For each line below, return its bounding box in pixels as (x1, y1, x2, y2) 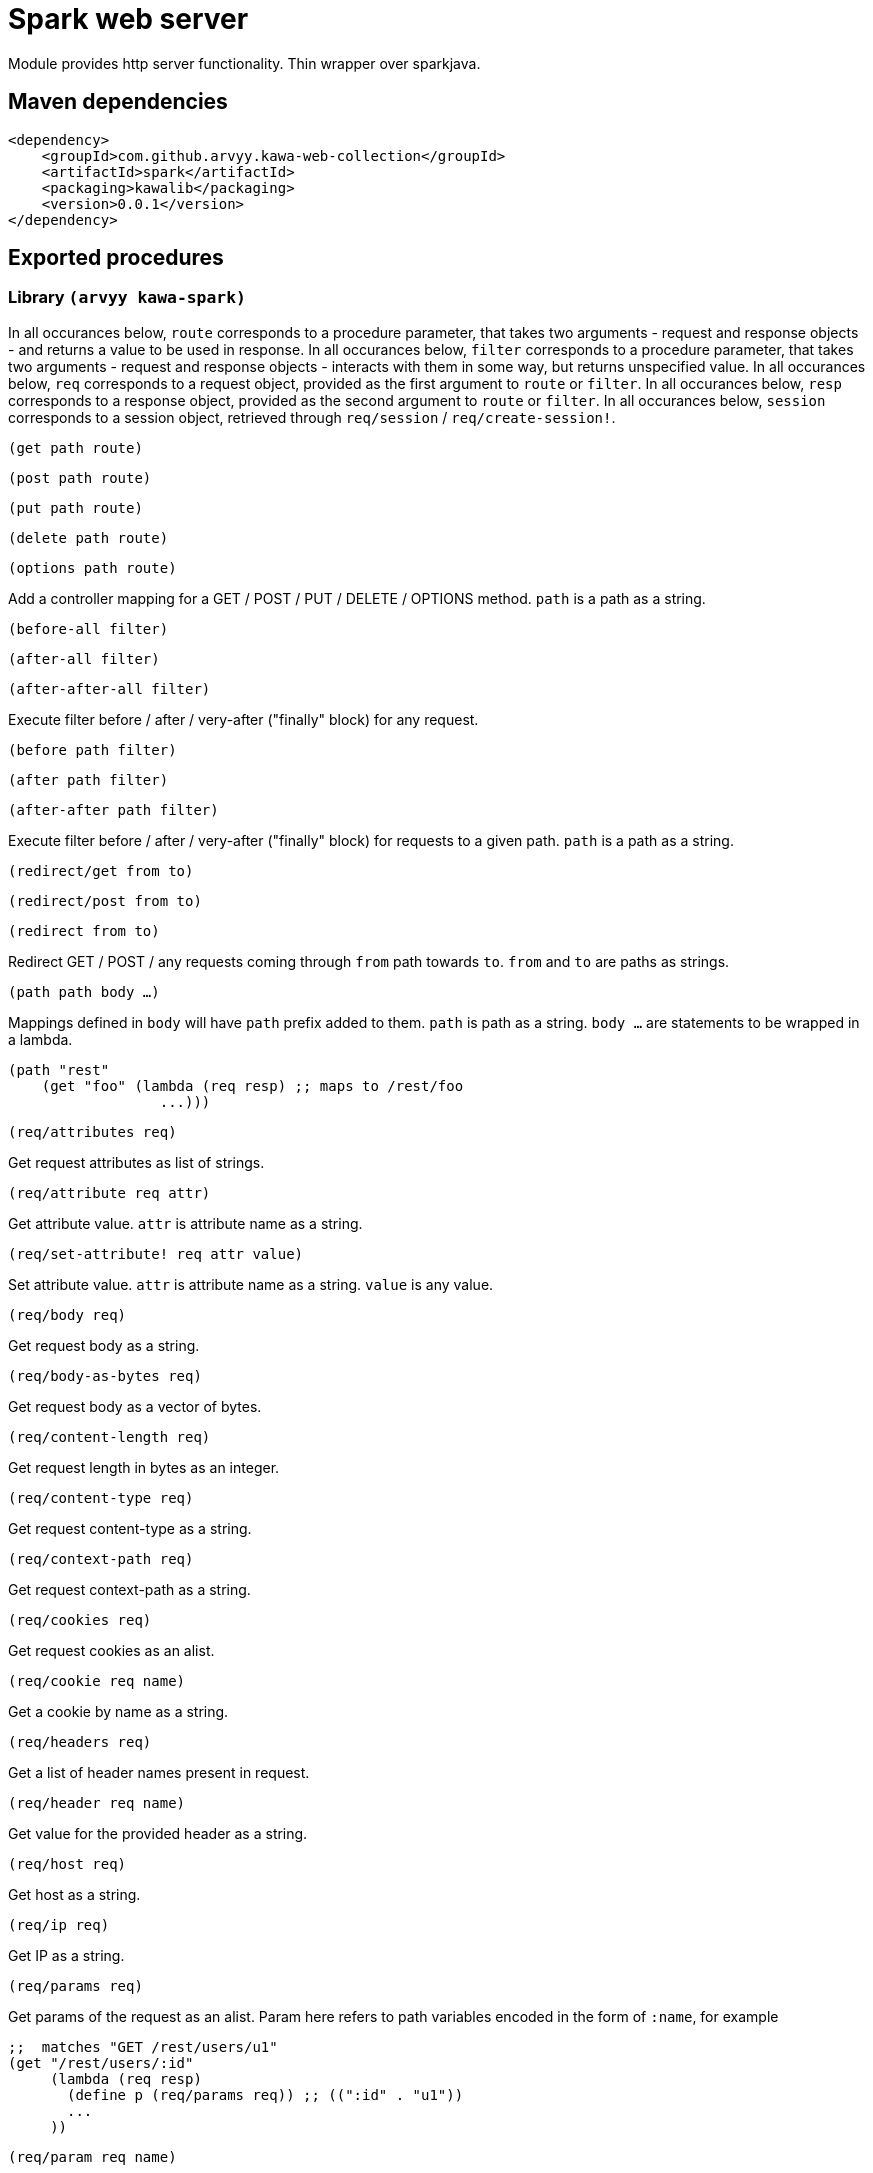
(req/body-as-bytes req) (8, 1367, 202, 1384)
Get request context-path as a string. (8, 1580, 251, 1598)
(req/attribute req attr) (8, 1184, 211, 1201)
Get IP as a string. (8, 1946, 125, 1964)
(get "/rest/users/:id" (8, 2054, 194, 2071)
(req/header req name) (8, 1794, 186, 1811)
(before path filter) (8, 741, 177, 758)
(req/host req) (8, 1855, 127, 1872)
